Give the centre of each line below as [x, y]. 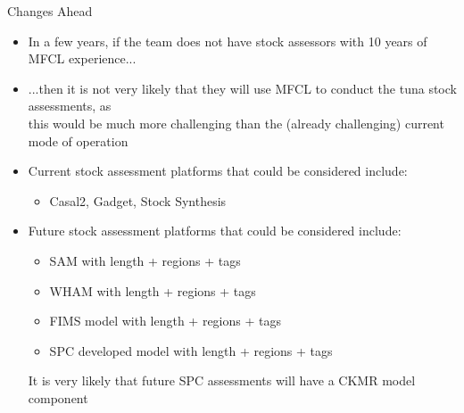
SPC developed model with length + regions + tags [191, 350]
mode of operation [78, 140]
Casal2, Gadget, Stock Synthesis [138, 200]
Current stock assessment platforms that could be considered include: [218, 171]
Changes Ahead [50, 11]
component [58, 397]
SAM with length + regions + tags [145, 260]
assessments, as [70, 106]
